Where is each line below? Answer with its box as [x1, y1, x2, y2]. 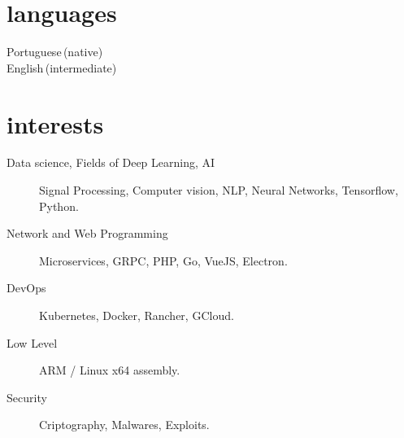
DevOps [7, 279, 46, 296]
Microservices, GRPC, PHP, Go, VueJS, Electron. [39, 252, 288, 269]
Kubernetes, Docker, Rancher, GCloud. [39, 307, 234, 323]
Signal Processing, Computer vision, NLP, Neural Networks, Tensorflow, [39, 182, 398, 199]
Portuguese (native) [7, 43, 103, 60]
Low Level [7, 334, 58, 351]
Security [7, 388, 47, 405]
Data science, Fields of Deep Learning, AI [7, 154, 215, 171]
